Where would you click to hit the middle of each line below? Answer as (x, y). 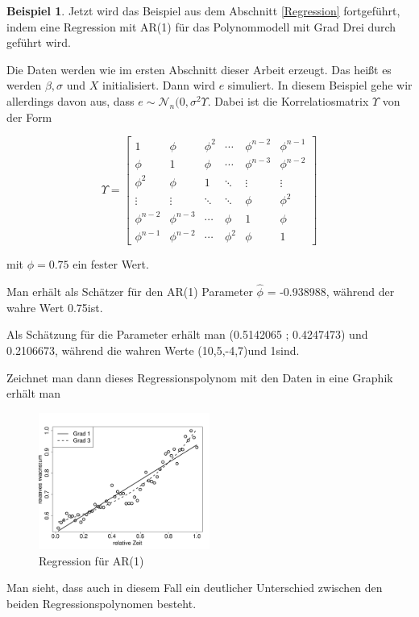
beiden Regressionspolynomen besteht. (102, 604)
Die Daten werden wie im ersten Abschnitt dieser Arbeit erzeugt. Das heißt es (199, 69)
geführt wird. (39, 42)
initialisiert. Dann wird (158, 85)
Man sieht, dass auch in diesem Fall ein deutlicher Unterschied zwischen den (195, 588)
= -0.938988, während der (331, 292)
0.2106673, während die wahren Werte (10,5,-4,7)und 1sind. (153, 350)
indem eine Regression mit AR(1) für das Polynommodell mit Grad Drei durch (201, 26)
